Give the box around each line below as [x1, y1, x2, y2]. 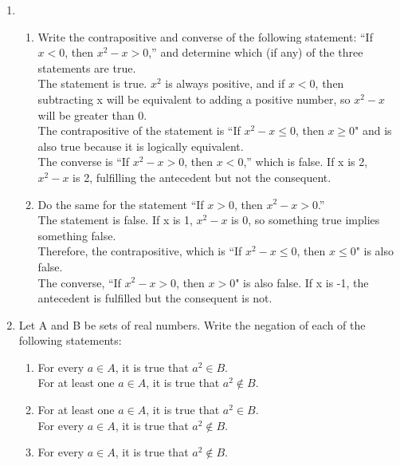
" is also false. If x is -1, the [235, 274, 369, 290]
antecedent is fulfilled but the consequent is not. [37, 290, 273, 306]
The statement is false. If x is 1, [37, 211, 193, 228]
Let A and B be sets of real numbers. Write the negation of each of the [18, 316, 366, 333]
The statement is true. [37, 75, 147, 92]
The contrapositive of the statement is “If [37, 122, 241, 139]
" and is [355, 122, 392, 139]
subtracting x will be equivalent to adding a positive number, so [37, 90, 351, 107]
